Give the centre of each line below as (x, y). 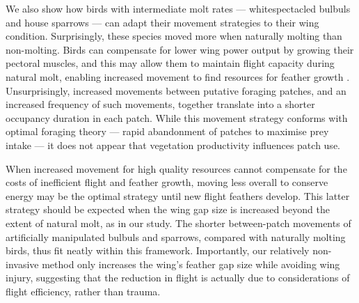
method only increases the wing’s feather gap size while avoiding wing (191, 264)
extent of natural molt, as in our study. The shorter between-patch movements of (178, 223)
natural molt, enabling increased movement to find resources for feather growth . (178, 76)
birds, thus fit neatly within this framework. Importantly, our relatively (158, 250)
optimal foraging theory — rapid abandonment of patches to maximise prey (167, 131)
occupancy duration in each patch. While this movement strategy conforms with (177, 117)
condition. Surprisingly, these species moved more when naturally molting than (174, 36)
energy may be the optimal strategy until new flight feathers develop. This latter (178, 195)
